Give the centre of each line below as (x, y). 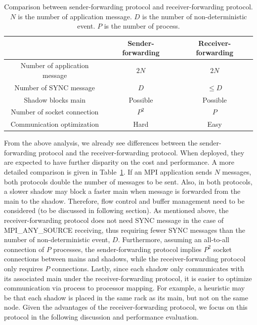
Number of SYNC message (55, 87)
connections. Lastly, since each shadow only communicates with (148, 268)
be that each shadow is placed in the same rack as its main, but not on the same (126, 297)
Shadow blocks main (55, 99)
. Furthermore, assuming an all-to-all (173, 239)
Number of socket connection (55, 112)
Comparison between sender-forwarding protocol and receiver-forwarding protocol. (128, 6)
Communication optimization (55, 124)
